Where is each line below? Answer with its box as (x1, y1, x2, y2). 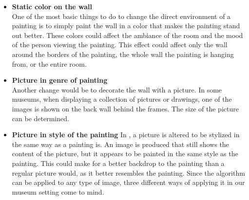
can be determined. (12, 113, 69, 123)
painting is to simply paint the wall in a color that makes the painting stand (12, 20, 240, 31)
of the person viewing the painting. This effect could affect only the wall (12, 39, 228, 50)
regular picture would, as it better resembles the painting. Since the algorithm (12, 167, 245, 178)
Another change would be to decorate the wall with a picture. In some (12, 84, 222, 94)
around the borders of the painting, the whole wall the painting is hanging (12, 49, 234, 59)
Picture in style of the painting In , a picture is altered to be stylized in (12, 129, 240, 140)
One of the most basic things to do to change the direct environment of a (12, 11, 231, 21)
